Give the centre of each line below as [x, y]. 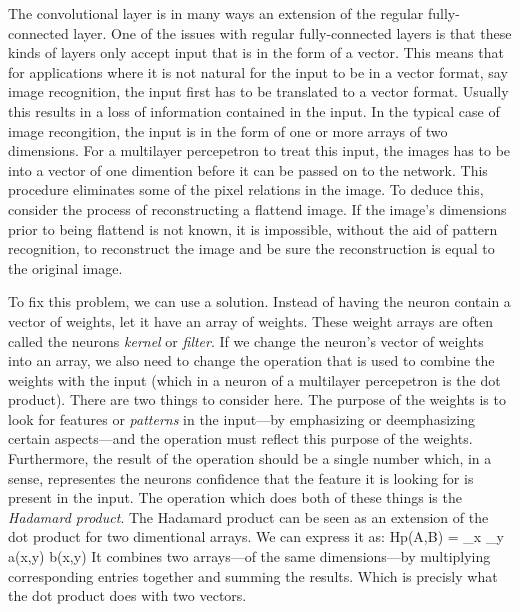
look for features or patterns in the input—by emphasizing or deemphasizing [241, 418]
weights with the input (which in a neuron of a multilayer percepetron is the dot [254, 379]
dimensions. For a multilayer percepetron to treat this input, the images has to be [259, 150]
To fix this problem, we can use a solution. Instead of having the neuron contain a [259, 301]
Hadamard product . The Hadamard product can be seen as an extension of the [248, 516]
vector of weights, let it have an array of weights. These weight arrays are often [251, 320]
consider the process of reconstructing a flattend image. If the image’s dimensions [257, 208]
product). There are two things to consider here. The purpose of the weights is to [257, 399]
